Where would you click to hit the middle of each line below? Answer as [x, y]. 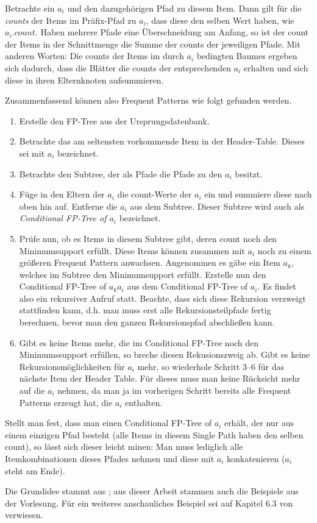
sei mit [32, 153]
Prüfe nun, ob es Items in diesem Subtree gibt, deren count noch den [148, 238]
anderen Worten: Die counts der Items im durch [94, 56]
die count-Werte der [155, 194]
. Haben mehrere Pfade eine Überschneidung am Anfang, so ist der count [172, 32]
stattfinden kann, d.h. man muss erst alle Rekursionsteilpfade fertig [145, 310]
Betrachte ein [30, 8]
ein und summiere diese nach [258, 194]
